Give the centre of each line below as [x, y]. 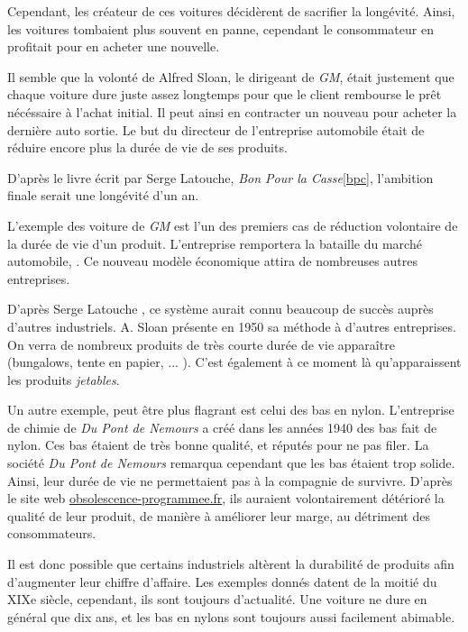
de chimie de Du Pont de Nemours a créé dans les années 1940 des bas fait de [222, 427]
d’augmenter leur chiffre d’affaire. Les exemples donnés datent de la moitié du [222, 581]
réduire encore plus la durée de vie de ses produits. [147, 147]
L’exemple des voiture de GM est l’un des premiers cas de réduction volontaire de [233, 225]
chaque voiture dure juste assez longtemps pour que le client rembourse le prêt [225, 94]
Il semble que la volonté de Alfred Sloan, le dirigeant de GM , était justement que [231, 76]
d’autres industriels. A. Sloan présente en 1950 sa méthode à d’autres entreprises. [232, 326]
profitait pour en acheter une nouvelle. [114, 46]
